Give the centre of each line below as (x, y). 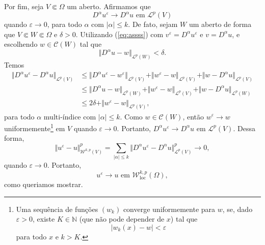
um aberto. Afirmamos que (109, 6)
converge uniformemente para (169, 209)
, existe (44, 219)
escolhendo (21, 44)
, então (193, 116)
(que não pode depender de (122, 219)
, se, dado (237, 209)
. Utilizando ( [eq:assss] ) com (120, 34)
